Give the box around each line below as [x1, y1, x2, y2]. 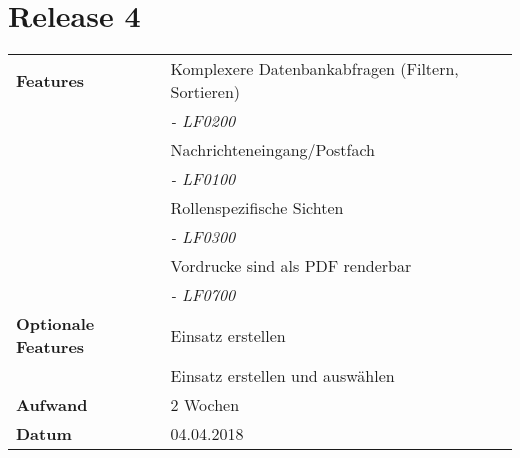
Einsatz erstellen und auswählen [170, 364, 395, 388]
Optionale [16, 312, 95, 336]
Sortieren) [170, 80, 241, 104]
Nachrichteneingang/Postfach [170, 138, 375, 162]
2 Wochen [170, 393, 240, 417]
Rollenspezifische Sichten [170, 196, 344, 220]
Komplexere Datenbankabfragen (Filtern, [170, 57, 459, 81]
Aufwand [16, 393, 88, 417]
